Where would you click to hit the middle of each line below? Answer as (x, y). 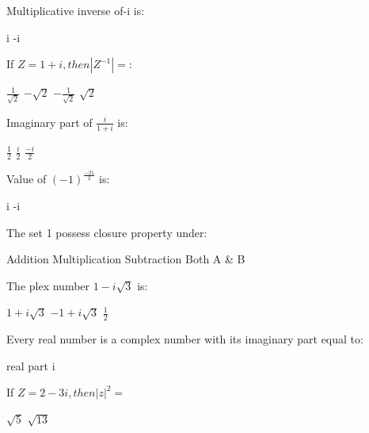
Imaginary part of (49, 122)
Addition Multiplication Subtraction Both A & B (126, 259)
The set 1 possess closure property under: (107, 232)
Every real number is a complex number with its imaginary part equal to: (185, 339)
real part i (31, 365)
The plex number (48, 285)
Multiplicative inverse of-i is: (76, 10)
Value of (27, 179)
